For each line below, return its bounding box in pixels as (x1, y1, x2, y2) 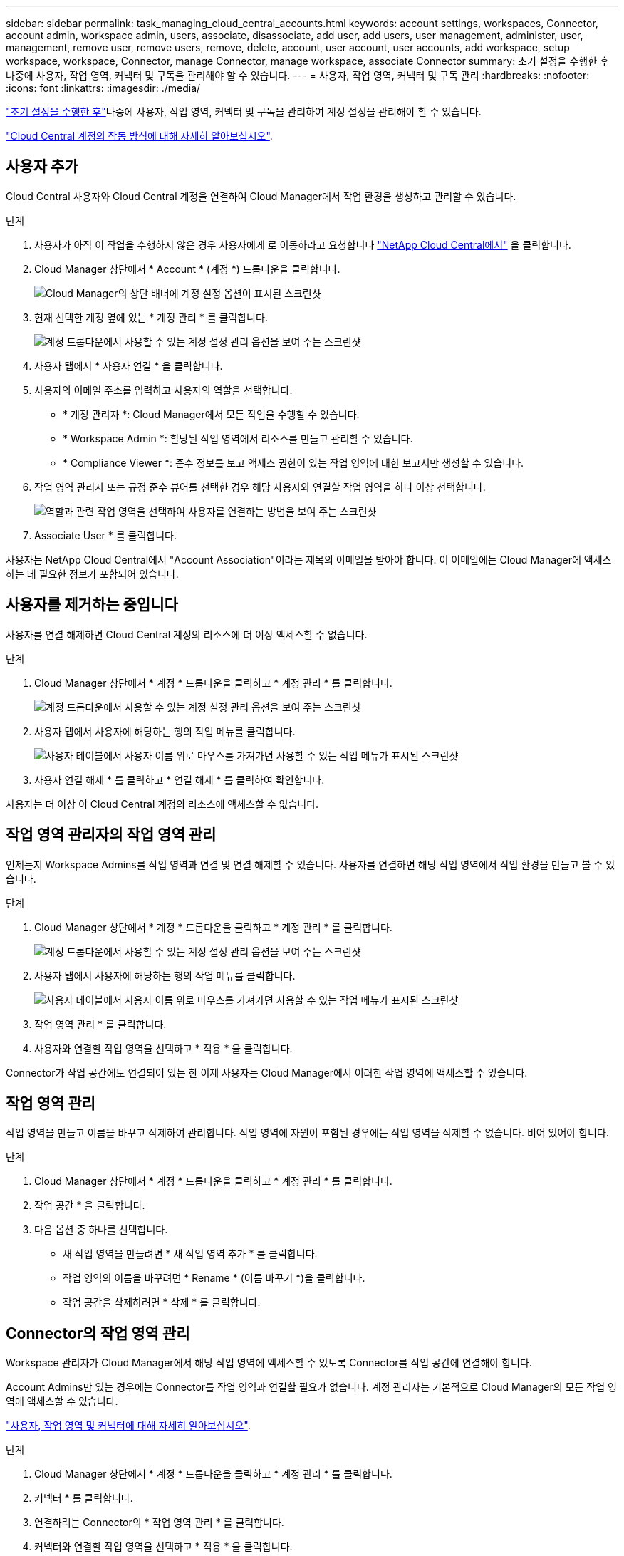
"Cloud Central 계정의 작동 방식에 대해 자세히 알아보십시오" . (6, 130, 273, 142)
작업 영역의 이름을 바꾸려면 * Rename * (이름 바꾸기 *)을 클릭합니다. (63, 1272, 365, 1285)
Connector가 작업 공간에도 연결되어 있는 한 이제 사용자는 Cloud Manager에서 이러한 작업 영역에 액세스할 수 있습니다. (6, 1066, 528, 1079)
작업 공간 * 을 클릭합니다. (34, 1199, 145, 1212)
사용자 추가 (6, 157, 78, 176)
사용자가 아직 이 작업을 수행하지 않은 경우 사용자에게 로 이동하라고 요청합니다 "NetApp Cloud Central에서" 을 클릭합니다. (34, 238, 571, 251)
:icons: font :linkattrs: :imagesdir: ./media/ (6, 82, 201, 94)
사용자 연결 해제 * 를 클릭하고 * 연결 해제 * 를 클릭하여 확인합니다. (34, 773, 325, 786)
